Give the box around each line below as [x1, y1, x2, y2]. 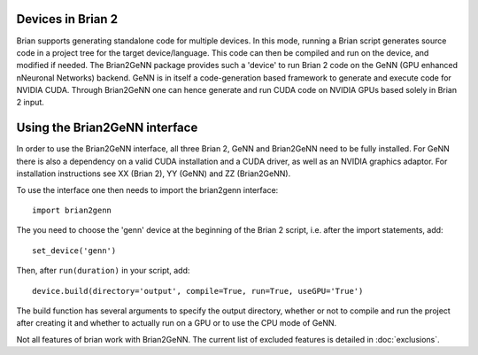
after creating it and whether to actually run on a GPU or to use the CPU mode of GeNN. [16, 318, 337, 328]
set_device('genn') [32, 245, 117, 256]
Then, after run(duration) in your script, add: [16, 266, 190, 276]
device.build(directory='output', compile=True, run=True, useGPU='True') [32, 286, 364, 296]
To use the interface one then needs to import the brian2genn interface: [16, 184, 279, 195]
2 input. [16, 97, 44, 108]
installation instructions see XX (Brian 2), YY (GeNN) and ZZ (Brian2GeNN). [16, 168, 291, 179]
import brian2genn [32, 205, 112, 215]
